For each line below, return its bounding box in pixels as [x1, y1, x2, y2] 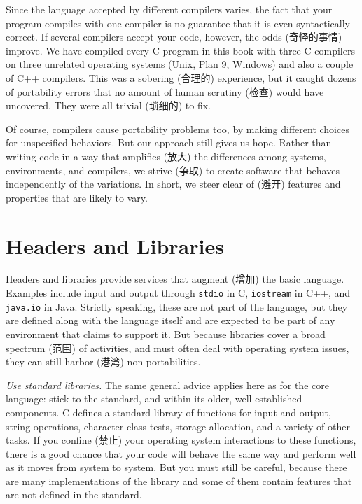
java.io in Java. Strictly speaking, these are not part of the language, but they [6, 299, 348, 314]
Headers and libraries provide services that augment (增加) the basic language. [6, 272, 344, 286]
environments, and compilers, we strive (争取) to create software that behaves [6, 162, 340, 177]
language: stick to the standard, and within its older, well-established [6, 391, 302, 406]
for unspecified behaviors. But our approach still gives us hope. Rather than [6, 135, 332, 150]
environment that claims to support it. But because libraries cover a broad [6, 326, 326, 341]
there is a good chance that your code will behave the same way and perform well [6, 446, 356, 461]
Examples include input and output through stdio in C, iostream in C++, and [6, 286, 351, 300]
